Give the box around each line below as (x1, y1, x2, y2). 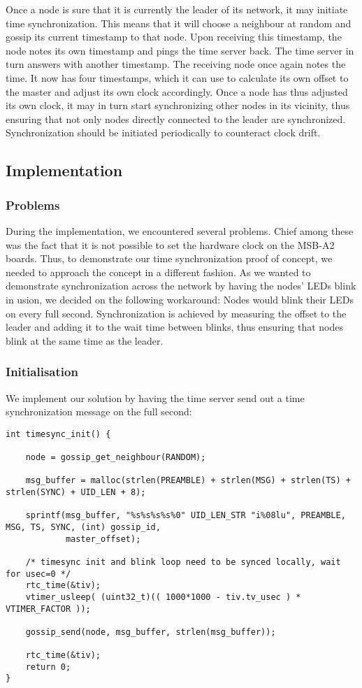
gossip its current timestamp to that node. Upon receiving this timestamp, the (6, 29, 342, 44)
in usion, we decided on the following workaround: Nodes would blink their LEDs (6, 292, 354, 306)
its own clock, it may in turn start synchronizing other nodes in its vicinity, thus (6, 98, 350, 113)
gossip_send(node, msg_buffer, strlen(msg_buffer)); (25, 626, 276, 637)
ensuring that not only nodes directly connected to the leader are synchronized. (6, 111, 346, 126)
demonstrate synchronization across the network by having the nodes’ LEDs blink (6, 278, 356, 293)
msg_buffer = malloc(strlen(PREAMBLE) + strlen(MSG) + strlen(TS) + (25, 475, 351, 486)
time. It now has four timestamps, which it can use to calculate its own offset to (6, 70, 349, 85)
